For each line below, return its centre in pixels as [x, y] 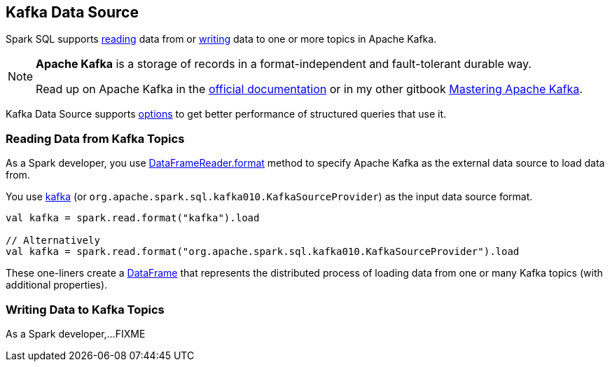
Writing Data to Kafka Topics [85, 309]
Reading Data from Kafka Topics [95, 138]
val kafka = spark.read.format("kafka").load [133, 218]
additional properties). [57, 285]
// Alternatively [53, 241]
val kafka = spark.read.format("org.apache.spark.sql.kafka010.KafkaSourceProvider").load [263, 252]
